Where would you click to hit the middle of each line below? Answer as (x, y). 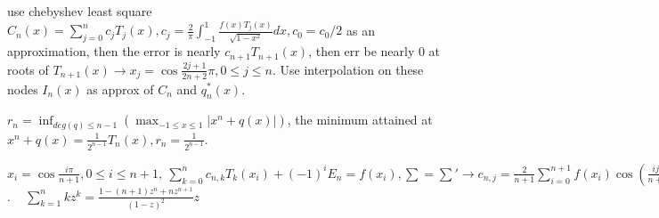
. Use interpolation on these (348, 69)
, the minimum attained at (360, 120)
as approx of (120, 89)
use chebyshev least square (80, 11)
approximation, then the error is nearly (114, 51)
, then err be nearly (362, 51)
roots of (28, 69)
